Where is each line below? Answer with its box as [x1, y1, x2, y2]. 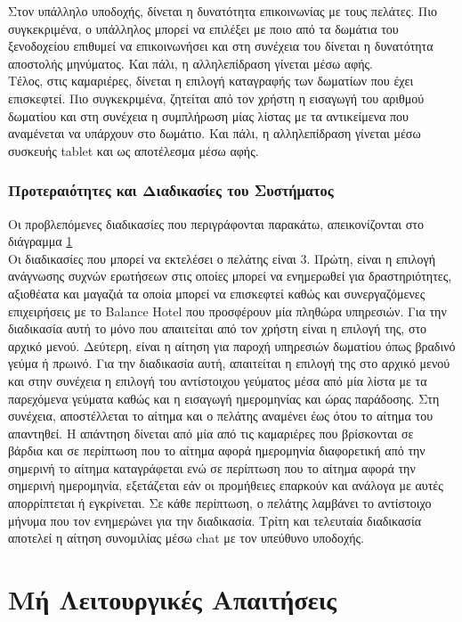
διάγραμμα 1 [8, 232, 73, 250]
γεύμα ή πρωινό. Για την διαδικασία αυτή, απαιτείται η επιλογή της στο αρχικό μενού [8, 354, 450, 372]
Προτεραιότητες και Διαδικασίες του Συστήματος [8, 179, 334, 201]
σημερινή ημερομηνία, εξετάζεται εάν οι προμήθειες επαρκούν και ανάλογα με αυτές [8, 476, 443, 495]
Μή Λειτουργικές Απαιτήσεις [8, 581, 337, 618]
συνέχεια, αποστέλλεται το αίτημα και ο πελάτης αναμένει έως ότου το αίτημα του [8, 406, 434, 425]
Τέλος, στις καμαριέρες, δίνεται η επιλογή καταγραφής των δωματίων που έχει [8, 71, 414, 90]
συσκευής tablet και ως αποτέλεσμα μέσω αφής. [8, 141, 259, 160]
